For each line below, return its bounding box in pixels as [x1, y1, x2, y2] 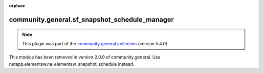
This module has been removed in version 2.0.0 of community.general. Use [9, 54, 161, 60]
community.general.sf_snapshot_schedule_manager [9, 15, 174, 24]
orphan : [9, 3, 26, 8]
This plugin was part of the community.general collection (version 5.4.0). [22, 40, 169, 46]
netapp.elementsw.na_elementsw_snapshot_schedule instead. [9, 61, 134, 67]
